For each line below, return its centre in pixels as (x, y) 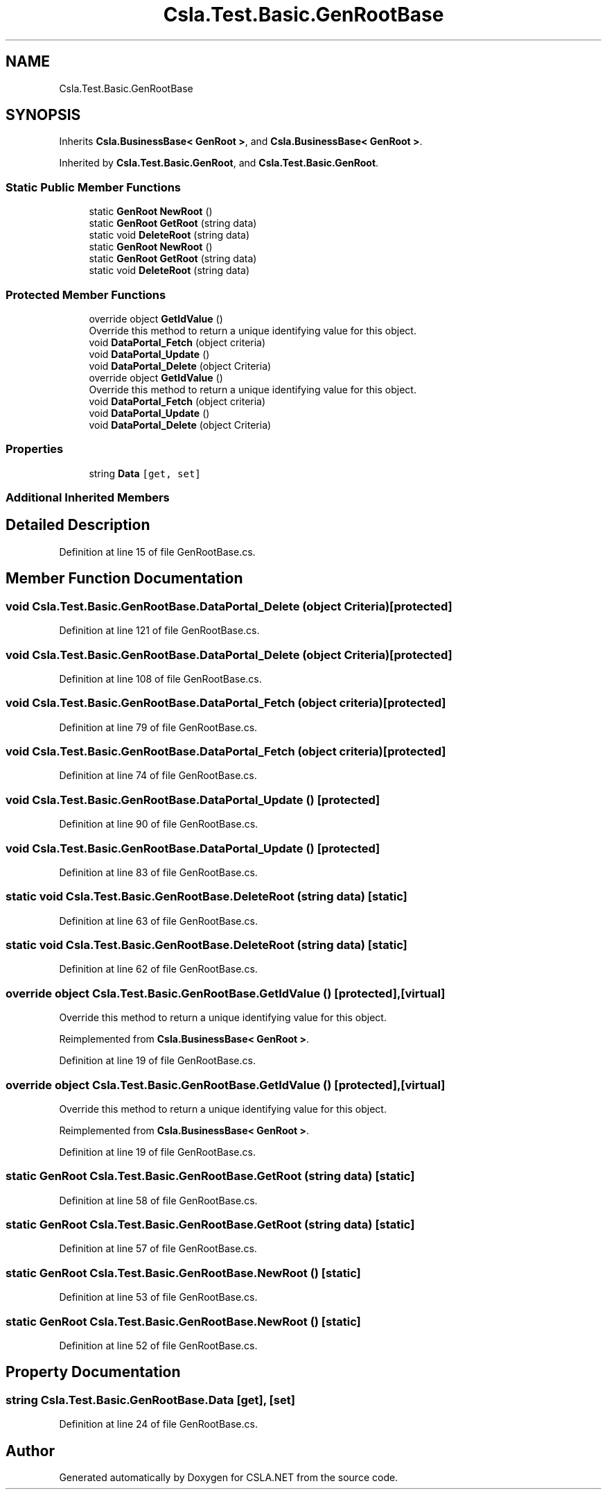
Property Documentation (93, 1372)
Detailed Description (78, 525)
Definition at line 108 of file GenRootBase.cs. (160, 678)
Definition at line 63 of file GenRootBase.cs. (158, 921)
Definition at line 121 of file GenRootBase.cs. (159, 631)
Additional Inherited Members (88, 498)
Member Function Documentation (124, 579)
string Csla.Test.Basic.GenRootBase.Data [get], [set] (150, 1400)
